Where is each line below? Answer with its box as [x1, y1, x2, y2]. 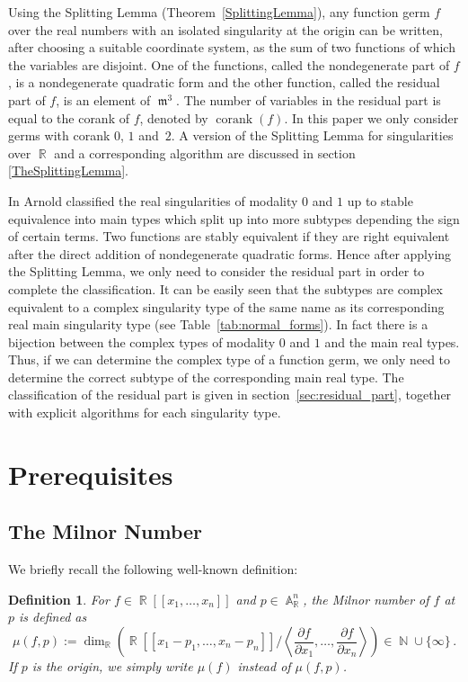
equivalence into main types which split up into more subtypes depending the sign [8, 209, 460, 228]
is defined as [19, 607, 87, 626]
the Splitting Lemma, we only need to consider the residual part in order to [8, 262, 425, 281]
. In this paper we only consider [284, 108, 459, 127]
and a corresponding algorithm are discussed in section [54, 143, 356, 162]
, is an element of [56, 90, 151, 109]
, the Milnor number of [303, 589, 429, 608]
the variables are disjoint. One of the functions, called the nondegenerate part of [8, 55, 450, 74]
